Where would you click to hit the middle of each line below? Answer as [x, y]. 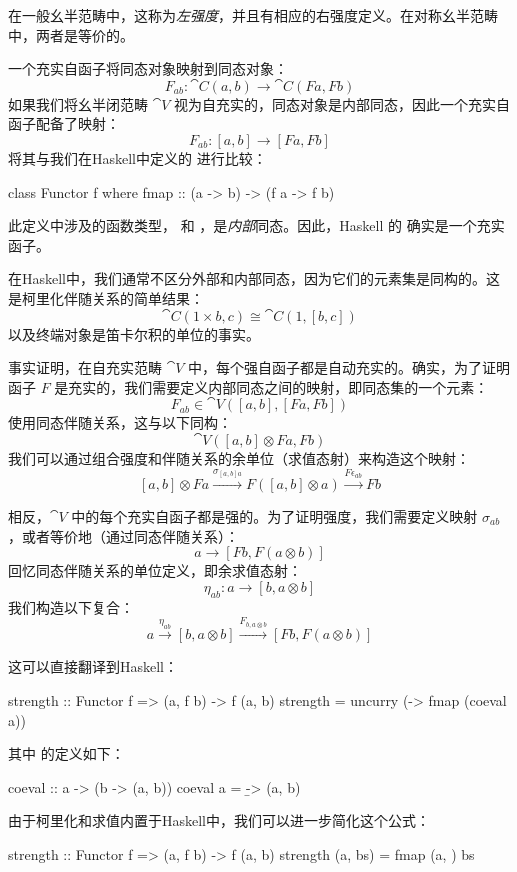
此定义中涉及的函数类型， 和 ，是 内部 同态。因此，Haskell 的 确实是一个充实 [256, 225]
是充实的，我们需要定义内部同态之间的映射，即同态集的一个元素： [271, 386]
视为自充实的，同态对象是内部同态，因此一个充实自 [342, 103]
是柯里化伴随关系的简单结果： [106, 297]
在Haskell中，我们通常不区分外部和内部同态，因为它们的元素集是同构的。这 [254, 278]
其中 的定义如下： [66, 753]
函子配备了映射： [64, 123]
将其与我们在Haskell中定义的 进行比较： [137, 157]
